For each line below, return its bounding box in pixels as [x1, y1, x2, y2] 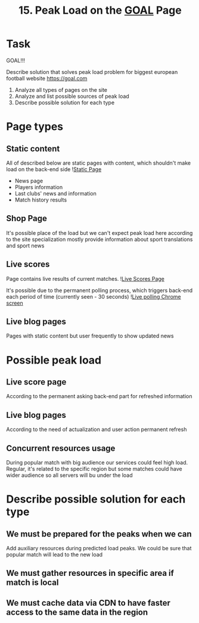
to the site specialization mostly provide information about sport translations [6, 235, 193, 243]
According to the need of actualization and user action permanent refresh [6, 426, 187, 433]
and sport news [6, 242, 45, 249]
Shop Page [6, 213, 48, 224]
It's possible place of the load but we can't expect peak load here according [6, 229, 193, 236]
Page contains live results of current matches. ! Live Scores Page [6, 275, 165, 282]
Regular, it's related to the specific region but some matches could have [6, 466, 183, 472]
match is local [6, 578, 59, 588]
